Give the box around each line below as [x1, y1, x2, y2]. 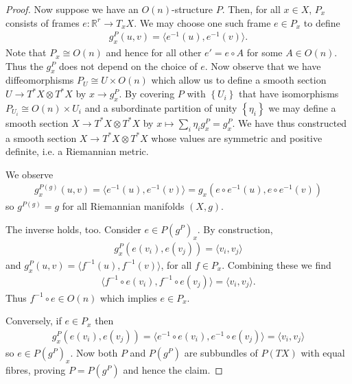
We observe [5, 167, 54, 181]
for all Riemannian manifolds [62, 199, 185, 213]
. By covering [119, 86, 175, 101]
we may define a [268, 100, 336, 115]
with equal [301, 345, 345, 359]
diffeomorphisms [5, 73, 74, 87]
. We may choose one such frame [134, 15, 271, 29]
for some [246, 45, 283, 60]
